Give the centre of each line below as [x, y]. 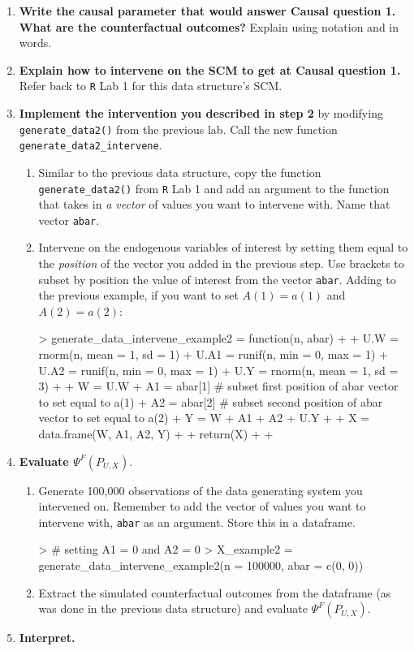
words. [35, 43]
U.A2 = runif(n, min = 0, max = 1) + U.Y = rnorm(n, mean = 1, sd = [218, 370]
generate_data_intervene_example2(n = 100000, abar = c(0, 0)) [201, 565]
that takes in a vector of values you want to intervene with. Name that [214, 204]
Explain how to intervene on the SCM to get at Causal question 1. [210, 69]
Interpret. [47, 638]
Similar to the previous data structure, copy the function [180, 172]
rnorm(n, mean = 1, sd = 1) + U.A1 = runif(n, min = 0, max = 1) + [213, 354]
